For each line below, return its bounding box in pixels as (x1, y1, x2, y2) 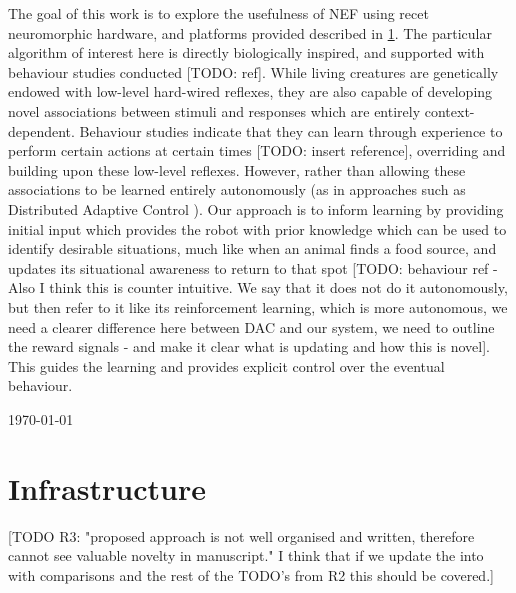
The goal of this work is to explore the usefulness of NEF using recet (8, 3, 429, 23)
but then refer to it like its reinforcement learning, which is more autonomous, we (8, 296, 508, 317)
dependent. (8, 120, 75, 141)
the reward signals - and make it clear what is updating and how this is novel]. (8, 336, 490, 357)
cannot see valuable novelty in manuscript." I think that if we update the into (8, 545, 484, 566)
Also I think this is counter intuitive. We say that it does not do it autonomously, (8, 277, 508, 298)
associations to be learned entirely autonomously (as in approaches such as (8, 179, 466, 200)
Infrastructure (8, 467, 206, 508)
